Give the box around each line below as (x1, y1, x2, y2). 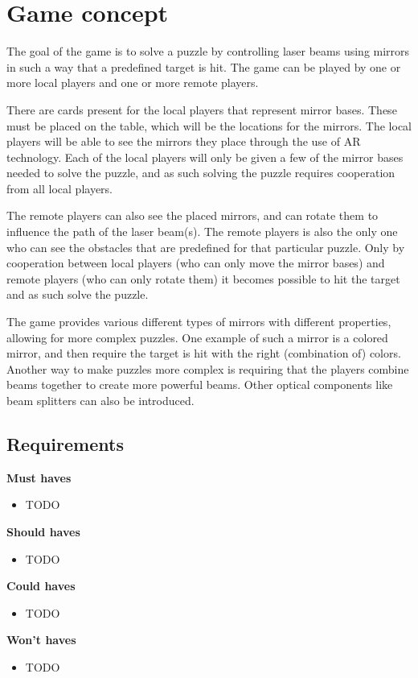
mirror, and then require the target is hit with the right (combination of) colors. (6, 345, 401, 362)
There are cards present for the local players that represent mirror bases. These (6, 101, 397, 118)
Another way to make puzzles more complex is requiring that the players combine (6, 360, 409, 377)
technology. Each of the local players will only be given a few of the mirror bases (6, 148, 404, 165)
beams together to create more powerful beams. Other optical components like (6, 376, 393, 393)
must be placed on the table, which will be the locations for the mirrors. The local (6, 117, 412, 134)
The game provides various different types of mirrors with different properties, (6, 313, 391, 330)
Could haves (6, 577, 76, 594)
